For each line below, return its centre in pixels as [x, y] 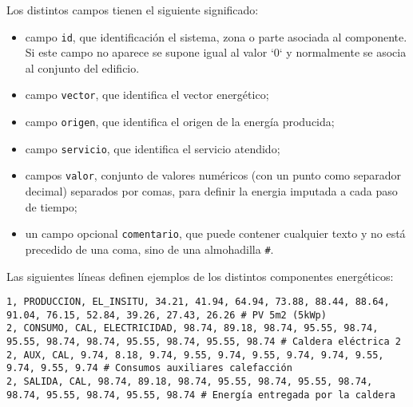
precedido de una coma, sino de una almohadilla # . [149, 249]
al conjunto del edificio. [82, 67]
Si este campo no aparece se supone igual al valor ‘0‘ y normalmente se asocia [216, 52]
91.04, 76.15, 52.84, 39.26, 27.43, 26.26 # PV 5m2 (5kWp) [167, 315]
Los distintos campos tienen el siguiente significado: [133, 10]
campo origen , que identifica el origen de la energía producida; [180, 122]
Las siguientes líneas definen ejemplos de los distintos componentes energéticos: [200, 276]
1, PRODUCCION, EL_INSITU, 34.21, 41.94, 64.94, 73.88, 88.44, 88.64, [198, 302]
